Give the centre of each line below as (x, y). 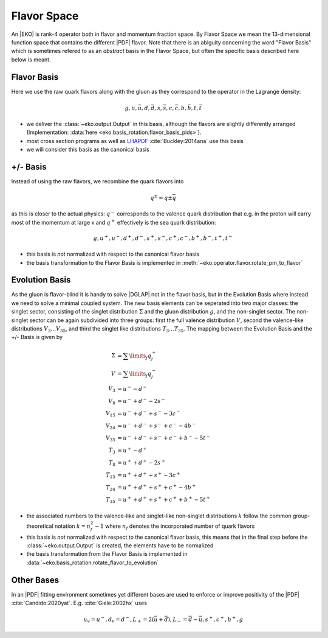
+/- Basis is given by (37, 337)
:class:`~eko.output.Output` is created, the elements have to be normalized (120, 545)
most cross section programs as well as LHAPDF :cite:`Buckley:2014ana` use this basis (135, 141)
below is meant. (31, 59)
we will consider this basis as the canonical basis (88, 150)
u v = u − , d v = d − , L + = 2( (118, 619)
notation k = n (73, 526)
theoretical (40, 526)
